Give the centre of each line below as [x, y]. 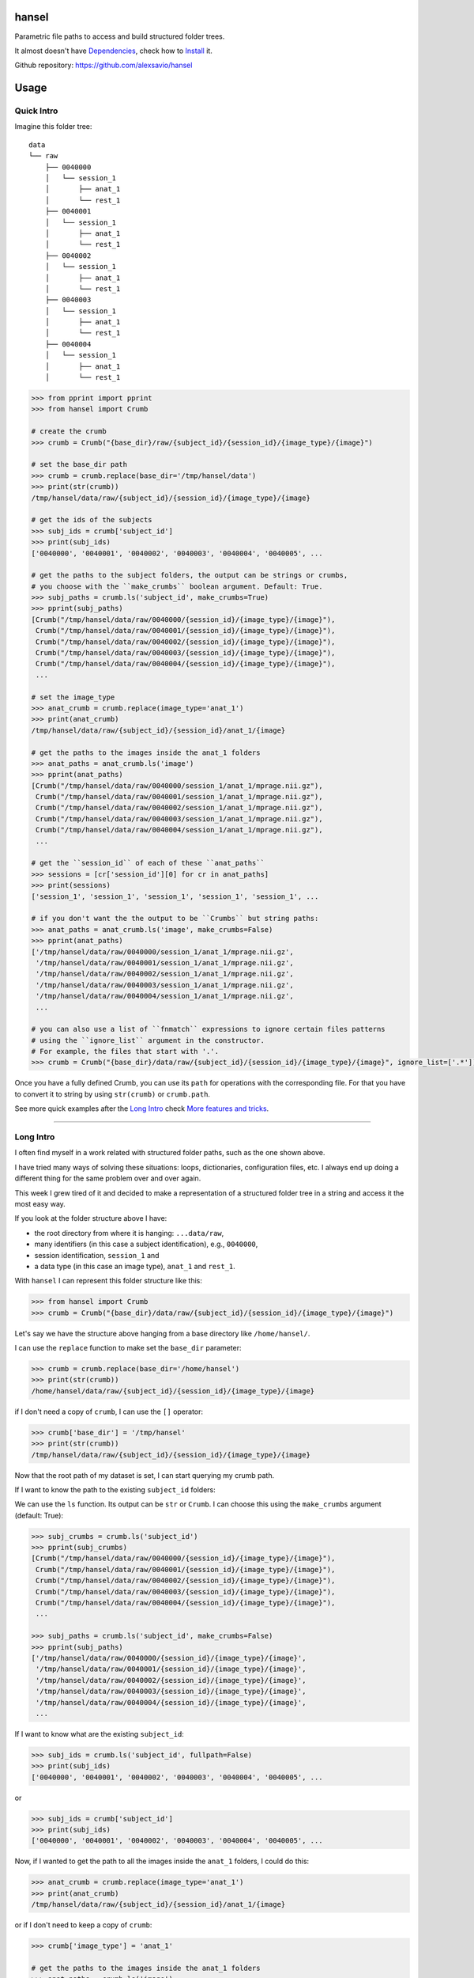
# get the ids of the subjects [92, 520]
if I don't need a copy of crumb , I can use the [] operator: [109, 1412]
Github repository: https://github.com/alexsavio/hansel [103, 65]
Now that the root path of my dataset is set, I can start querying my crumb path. [145, 1475]
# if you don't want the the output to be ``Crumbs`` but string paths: [175, 919]
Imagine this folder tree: [53, 127]
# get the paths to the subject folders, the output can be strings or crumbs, [190, 575]
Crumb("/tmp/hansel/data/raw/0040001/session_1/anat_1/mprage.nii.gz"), [179, 797]
